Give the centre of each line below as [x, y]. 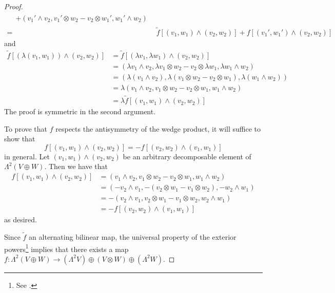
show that [20, 139]
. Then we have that [76, 166]
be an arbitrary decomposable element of [187, 156]
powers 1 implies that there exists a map [66, 248]
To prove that [26, 128]
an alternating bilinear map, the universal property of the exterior [133, 237]
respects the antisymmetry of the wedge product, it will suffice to [158, 128]
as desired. [21, 219]
